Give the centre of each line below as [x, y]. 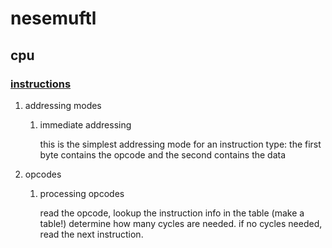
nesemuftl [53, 18]
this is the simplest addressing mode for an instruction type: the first [180, 144]
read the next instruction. [91, 234]
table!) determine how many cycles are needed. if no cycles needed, [181, 223]
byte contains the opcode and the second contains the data [163, 154]
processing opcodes [82, 193]
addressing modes [63, 105]
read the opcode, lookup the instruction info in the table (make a [172, 213]
